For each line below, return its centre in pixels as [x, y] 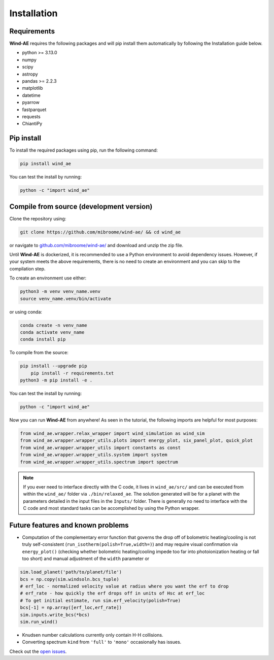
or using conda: [26, 311]
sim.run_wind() [39, 622]
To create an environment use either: [48, 278]
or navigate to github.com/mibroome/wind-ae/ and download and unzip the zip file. [96, 245]
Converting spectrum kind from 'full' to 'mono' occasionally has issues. [102, 642]
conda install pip [43, 339]
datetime [31, 95]
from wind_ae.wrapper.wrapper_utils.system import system [94, 455]
